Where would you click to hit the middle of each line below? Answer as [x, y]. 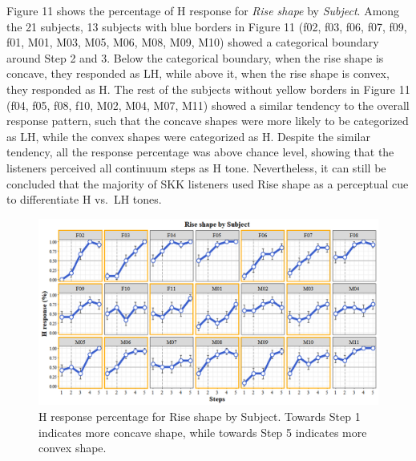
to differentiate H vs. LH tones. [84, 199]
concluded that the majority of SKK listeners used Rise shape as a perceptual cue [208, 183]
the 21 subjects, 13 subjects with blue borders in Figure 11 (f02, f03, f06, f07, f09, [207, 26]
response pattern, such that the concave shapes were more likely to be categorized [208, 121]
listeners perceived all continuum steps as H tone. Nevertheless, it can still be [196, 167]
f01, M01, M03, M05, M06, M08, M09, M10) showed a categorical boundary [193, 42]
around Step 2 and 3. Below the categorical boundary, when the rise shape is [195, 57]
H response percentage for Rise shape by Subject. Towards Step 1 [200, 417]
